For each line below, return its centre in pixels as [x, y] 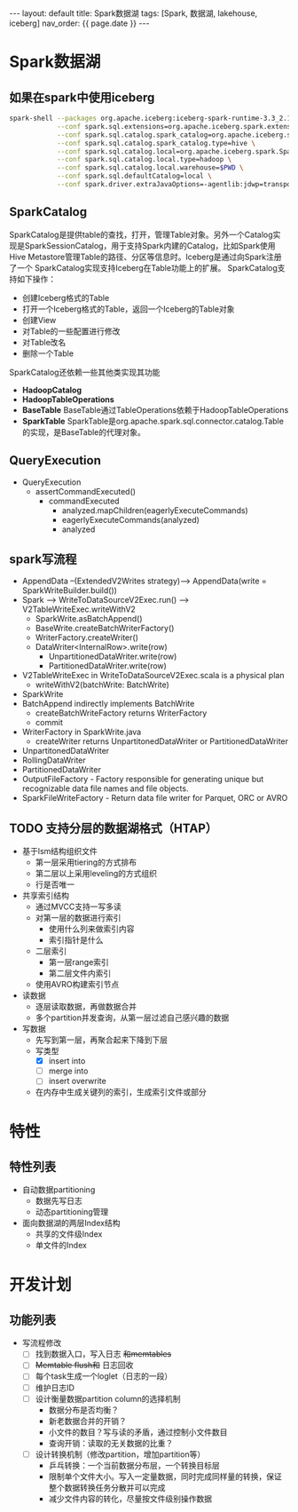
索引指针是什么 [76, 940]
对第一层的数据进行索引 [78, 918]
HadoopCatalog [52, 390]
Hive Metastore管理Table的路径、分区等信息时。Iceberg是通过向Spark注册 [145, 257]
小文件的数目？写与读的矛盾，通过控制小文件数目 [138, 1432]
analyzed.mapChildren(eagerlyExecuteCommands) [155, 510]
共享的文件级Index [69, 1234]
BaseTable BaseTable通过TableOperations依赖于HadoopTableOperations [155, 409]
